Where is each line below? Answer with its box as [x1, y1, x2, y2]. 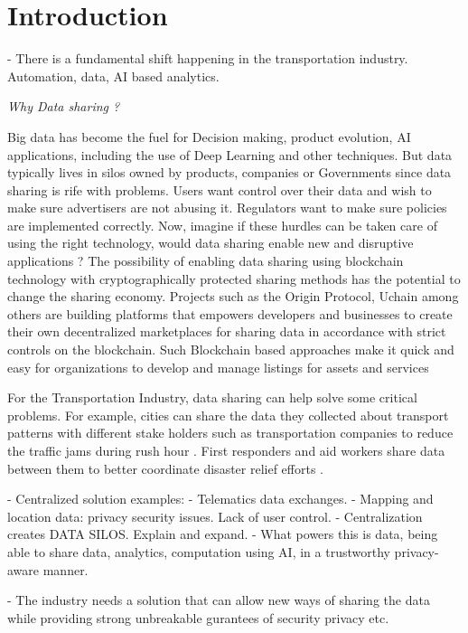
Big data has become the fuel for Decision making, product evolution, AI [7, 127, 411, 146]
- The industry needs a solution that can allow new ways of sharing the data [7, 590, 430, 609]
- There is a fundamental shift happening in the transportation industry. [7, 49, 408, 68]
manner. [42, 560, 89, 579]
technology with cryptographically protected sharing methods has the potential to [7, 269, 461, 288]
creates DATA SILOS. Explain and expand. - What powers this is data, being [7, 524, 438, 543]
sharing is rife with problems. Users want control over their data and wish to [7, 180, 432, 199]
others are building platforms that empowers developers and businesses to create [7, 304, 453, 323]
